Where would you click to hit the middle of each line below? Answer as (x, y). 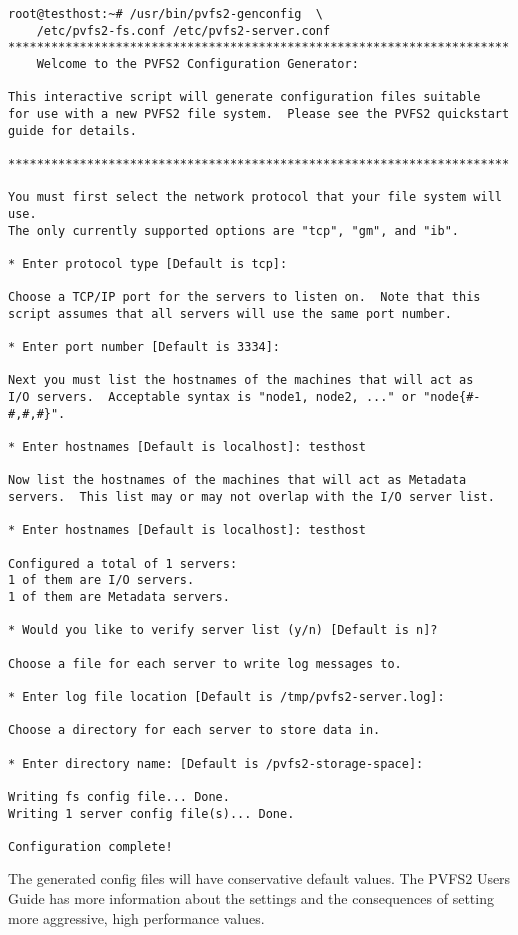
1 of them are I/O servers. (101, 580)
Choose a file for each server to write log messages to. (205, 663)
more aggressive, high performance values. (136, 917)
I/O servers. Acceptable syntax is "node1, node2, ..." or (212, 397)
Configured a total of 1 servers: (123, 563)
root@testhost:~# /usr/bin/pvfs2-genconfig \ (165, 14)
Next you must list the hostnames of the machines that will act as (241, 380)
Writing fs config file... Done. (119, 796)
